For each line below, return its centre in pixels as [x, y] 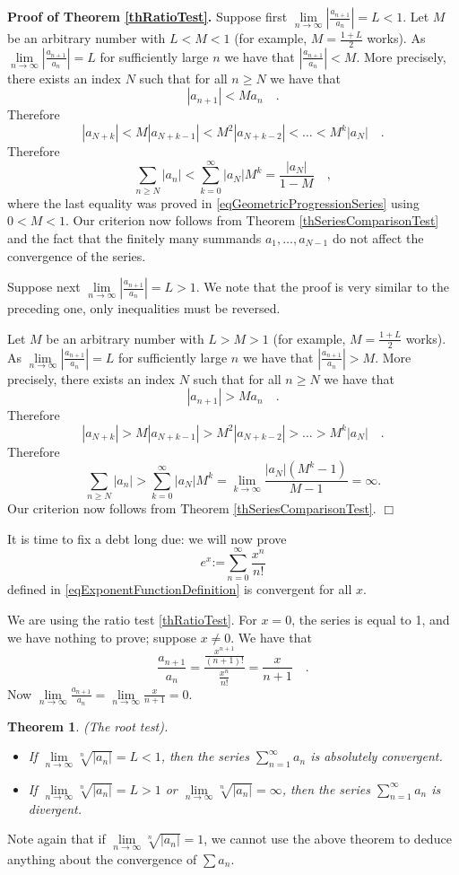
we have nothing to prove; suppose [102, 637]
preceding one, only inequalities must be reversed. [144, 308]
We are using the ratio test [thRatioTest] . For [132, 619]
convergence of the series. [77, 255]
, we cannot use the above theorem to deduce [328, 839]
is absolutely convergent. [377, 756]
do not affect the [378, 237]
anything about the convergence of [102, 858]
